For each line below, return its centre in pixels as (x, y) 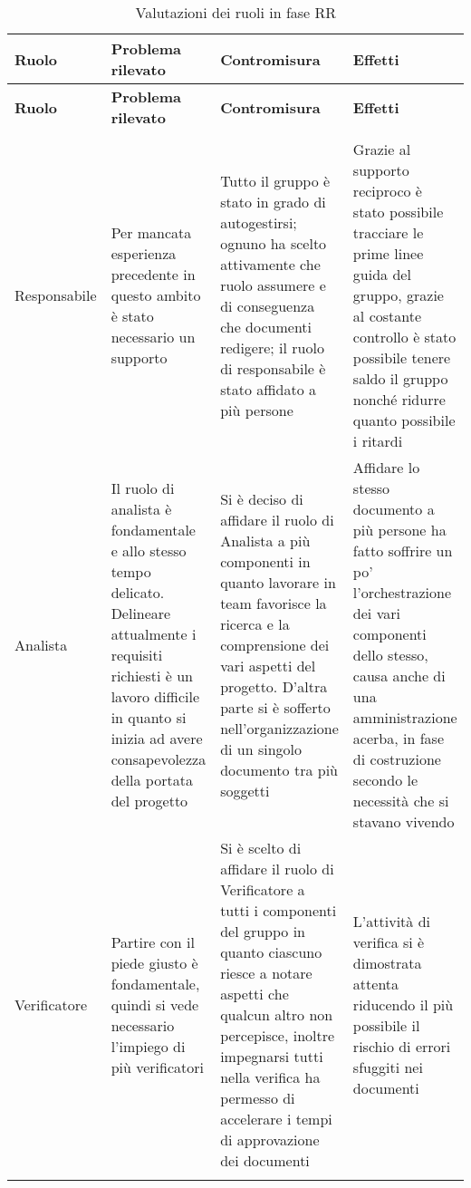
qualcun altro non (277, 1014)
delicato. (138, 592)
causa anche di (399, 676)
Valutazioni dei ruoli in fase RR (236, 12)
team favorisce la (274, 603)
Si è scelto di (261, 848)
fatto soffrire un (403, 551)
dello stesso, (390, 655)
